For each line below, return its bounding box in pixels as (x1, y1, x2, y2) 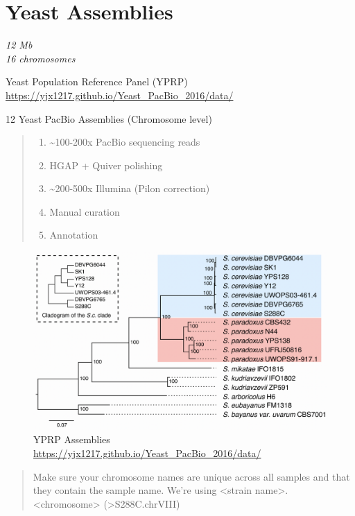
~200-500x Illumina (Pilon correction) (49, 181, 210, 196)
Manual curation (49, 204, 120, 218)
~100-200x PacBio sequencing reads (49, 135, 200, 149)
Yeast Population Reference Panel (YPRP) (6, 74, 188, 89)
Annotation (49, 227, 98, 242)
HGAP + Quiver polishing (49, 157, 163, 172)
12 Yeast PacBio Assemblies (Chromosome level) (6, 111, 212, 126)
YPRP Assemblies (33, 432, 110, 447)
